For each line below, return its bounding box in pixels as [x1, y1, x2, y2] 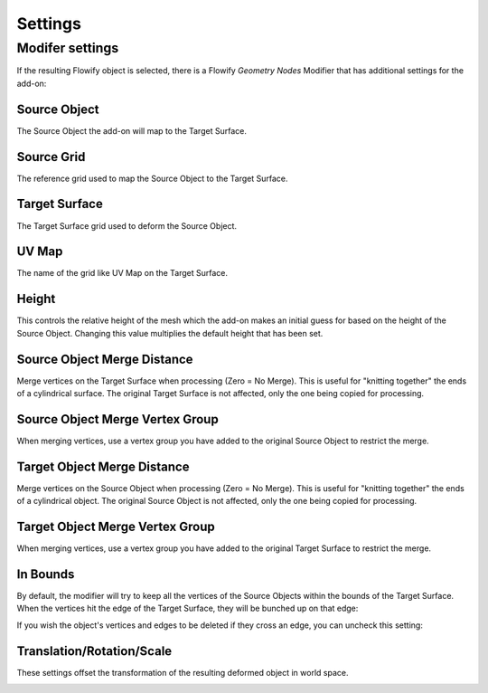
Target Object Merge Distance [16, 459, 190, 474]
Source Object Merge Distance [16, 351, 193, 366]
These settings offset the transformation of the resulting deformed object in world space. [16, 667, 349, 678]
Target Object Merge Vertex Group [16, 519, 216, 535]
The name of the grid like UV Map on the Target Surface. [16, 268, 229, 279]
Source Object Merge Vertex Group [16, 412, 219, 427]
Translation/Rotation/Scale [16, 643, 173, 659]
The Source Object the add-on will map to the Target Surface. [16, 125, 248, 136]
